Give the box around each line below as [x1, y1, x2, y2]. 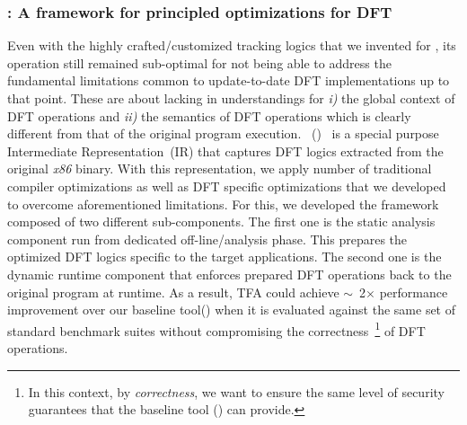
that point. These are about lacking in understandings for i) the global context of [7, 89, 455, 107]
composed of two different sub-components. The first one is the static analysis [7, 212, 436, 231]
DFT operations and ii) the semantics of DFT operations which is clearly [7, 106, 411, 125]
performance [379, 282, 448, 301]
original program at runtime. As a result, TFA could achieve [7, 282, 339, 301]
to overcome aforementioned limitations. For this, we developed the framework [7, 194, 439, 213]
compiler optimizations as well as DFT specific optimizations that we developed [7, 176, 446, 195]
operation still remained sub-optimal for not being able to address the [7, 53, 392, 72]
